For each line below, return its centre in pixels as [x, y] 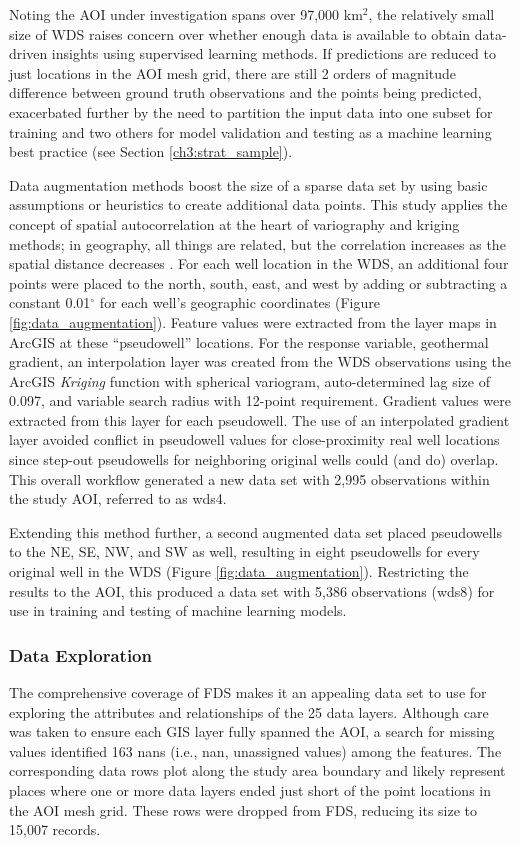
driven [28, 53]
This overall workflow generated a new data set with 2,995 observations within [249, 478]
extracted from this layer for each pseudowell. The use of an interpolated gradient [259, 419]
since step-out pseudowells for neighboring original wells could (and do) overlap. [254, 459]
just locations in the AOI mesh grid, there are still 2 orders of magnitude [233, 72]
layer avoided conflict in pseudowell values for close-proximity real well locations [254, 439]
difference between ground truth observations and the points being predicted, [245, 92]
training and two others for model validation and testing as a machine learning [250, 131]
